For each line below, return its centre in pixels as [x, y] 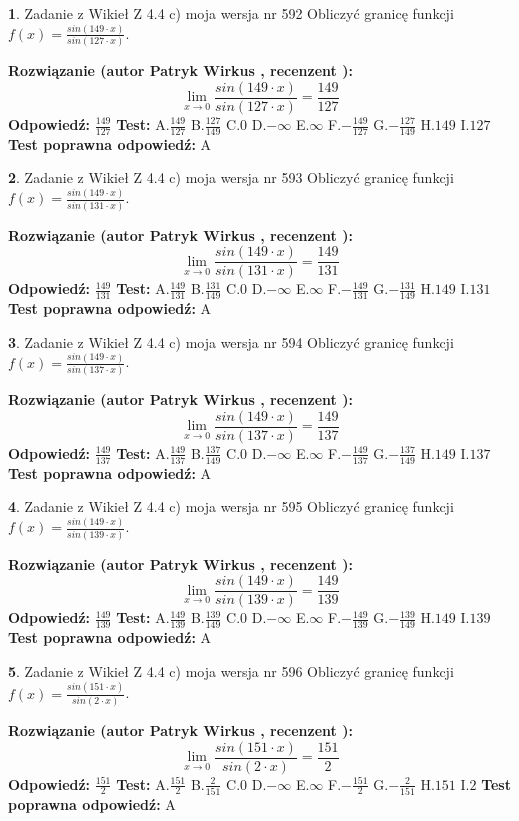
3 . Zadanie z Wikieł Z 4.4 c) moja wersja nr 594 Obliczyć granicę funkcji [231, 341]
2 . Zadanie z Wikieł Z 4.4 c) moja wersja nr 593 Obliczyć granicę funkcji [231, 177]
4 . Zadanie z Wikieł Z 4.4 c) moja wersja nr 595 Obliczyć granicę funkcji [231, 506]
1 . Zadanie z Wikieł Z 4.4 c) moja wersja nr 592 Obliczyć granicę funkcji [231, 13]
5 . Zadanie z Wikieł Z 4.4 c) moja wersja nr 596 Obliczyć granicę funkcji [231, 670]
